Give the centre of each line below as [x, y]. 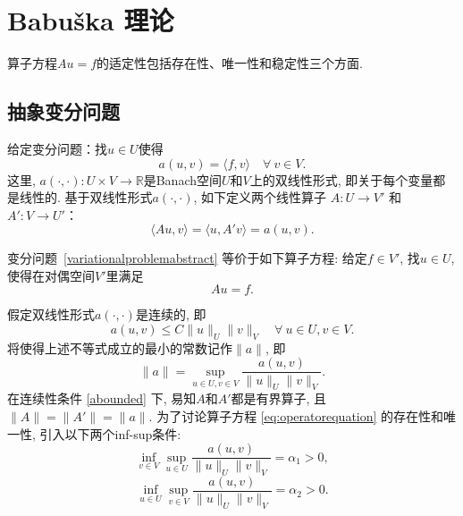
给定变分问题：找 [57, 148]
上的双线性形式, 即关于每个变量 [341, 179]
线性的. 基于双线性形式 [86, 197]
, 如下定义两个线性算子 [260, 197]
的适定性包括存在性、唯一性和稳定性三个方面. [230, 63]
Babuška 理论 [91, 20]
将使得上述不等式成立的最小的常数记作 [120, 347]
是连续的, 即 [171, 314]
